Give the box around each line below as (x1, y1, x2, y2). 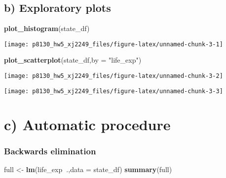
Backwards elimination (4, 144, 96, 157)
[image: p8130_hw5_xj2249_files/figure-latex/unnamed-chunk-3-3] (4, 87, 223, 95)
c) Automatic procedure (4, 114, 171, 134)
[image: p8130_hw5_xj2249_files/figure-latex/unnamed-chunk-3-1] (4, 40, 223, 48)
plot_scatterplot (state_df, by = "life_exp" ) (4, 55, 142, 65)
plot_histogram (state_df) (4, 23, 90, 34)
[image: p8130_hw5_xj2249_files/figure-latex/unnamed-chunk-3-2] (4, 72, 223, 80)
